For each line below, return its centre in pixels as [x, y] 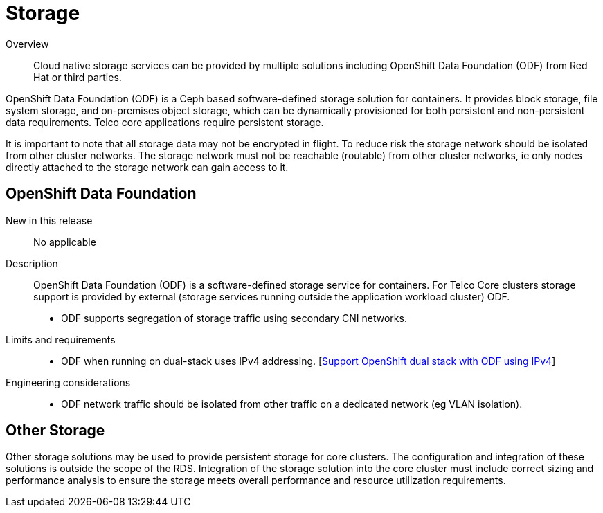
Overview [27, 44]
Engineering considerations [68, 382]
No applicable [65, 242]
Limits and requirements [61, 339]
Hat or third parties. [78, 77]
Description [32, 263]
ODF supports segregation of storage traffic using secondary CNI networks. [234, 318]
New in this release [49, 220]
